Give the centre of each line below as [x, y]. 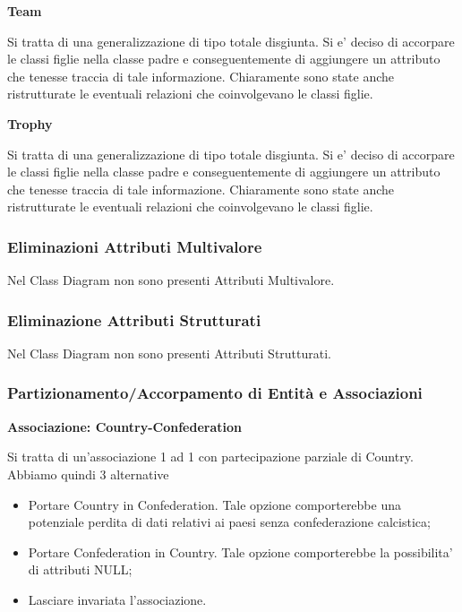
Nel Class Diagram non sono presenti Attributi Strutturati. [170, 353]
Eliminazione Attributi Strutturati [134, 319]
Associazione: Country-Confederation [124, 426]
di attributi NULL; [80, 569]
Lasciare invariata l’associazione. [117, 599]
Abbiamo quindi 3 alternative [88, 474]
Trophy [30, 123]
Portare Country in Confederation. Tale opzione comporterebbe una [214, 504]
